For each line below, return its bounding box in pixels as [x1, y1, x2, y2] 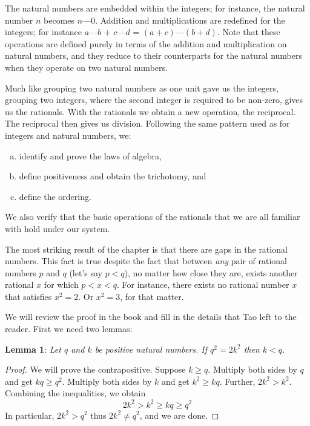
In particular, [5, 408, 54, 421]
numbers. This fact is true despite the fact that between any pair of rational [5, 255, 288, 267]
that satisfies [5, 290, 52, 302]
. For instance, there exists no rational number [116, 278, 289, 291]
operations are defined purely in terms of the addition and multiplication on [5, 37, 287, 50]
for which [44, 278, 79, 291]
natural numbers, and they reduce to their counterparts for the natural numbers [5, 49, 303, 62]
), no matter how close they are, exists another [124, 266, 298, 279]
